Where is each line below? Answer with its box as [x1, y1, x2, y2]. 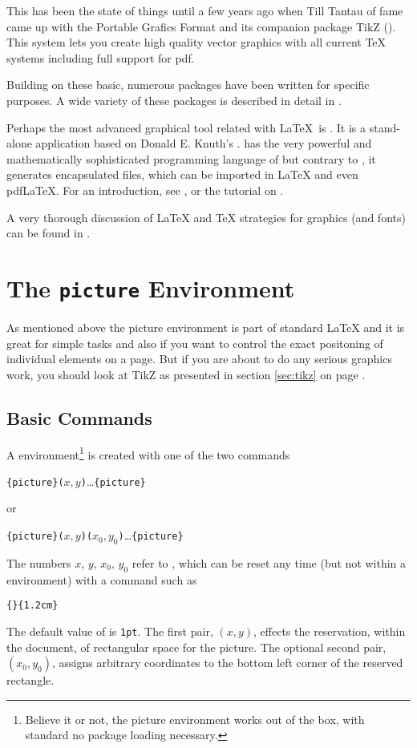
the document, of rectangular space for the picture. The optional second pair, [6, 638, 387, 655]
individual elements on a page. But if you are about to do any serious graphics [6, 350, 392, 367]
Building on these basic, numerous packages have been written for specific [6, 76, 370, 93]
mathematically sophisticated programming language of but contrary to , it [6, 150, 376, 167]
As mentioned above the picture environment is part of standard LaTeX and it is [6, 318, 405, 335]
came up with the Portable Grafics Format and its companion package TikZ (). [6, 18, 396, 34]
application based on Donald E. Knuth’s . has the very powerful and [35, 135, 372, 152]
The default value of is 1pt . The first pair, [6, 622, 213, 639]
